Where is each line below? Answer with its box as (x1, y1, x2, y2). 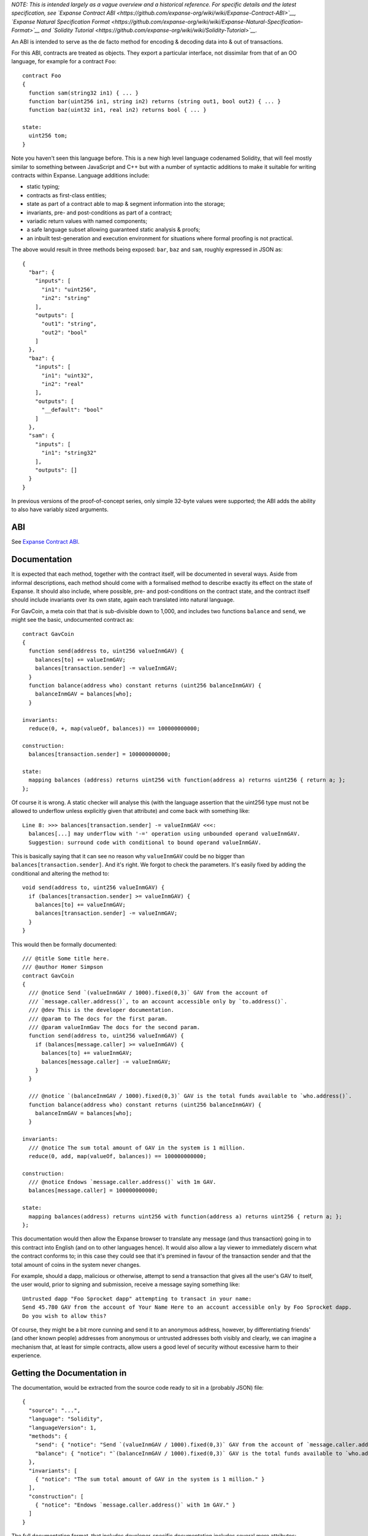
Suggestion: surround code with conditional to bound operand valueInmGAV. (28, 839, 262, 846)
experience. (11, 1352, 42, 1359)
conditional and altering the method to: (11, 869, 110, 877)
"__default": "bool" (41, 406, 104, 413)
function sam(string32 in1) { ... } (28, 89, 139, 96)
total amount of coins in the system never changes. (11, 1261, 141, 1268)
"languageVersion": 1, (28, 1424, 97, 1431)
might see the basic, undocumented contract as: (11, 616, 134, 624)
